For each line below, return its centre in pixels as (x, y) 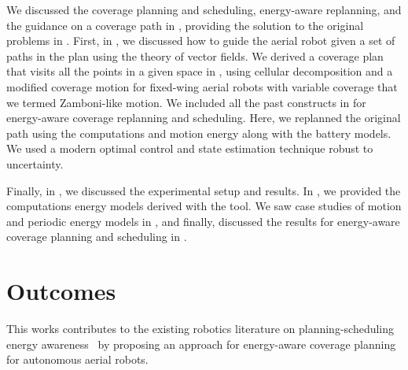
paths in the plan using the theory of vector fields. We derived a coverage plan (195, 55)
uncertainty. (35, 163)
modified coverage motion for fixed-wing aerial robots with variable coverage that (202, 86)
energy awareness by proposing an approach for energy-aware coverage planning (201, 344)
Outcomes (61, 291)
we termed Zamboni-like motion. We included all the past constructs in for (186, 102)
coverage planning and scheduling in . (97, 237)
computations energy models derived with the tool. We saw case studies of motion (204, 206)
